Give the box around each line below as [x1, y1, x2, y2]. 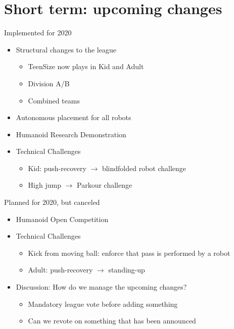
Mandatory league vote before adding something [28, 298, 178, 309]
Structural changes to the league [16, 44, 116, 54]
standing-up [108, 264, 145, 275]
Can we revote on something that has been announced [28, 315, 196, 326]
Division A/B [28, 78, 70, 88]
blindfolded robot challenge [102, 162, 186, 173]
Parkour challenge [77, 180, 132, 190]
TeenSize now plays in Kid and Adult [28, 61, 144, 72]
